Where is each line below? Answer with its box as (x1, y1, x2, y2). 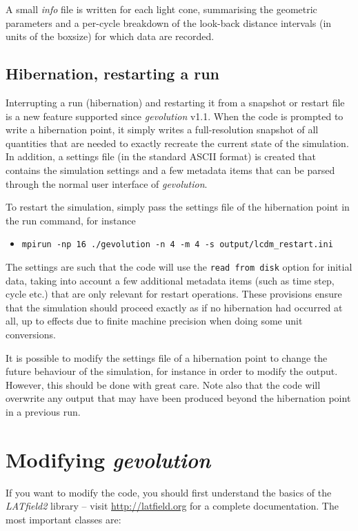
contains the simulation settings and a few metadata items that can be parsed (6, 162, 335, 177)
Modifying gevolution (6, 445, 211, 474)
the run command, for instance (6, 213, 136, 227)
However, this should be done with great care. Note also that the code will (6, 377, 321, 392)
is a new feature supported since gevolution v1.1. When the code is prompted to (6, 108, 344, 123)
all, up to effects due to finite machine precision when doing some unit (6, 313, 303, 328)
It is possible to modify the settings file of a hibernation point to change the (6, 350, 328, 365)
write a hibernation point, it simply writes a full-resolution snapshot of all (6, 122, 319, 137)
